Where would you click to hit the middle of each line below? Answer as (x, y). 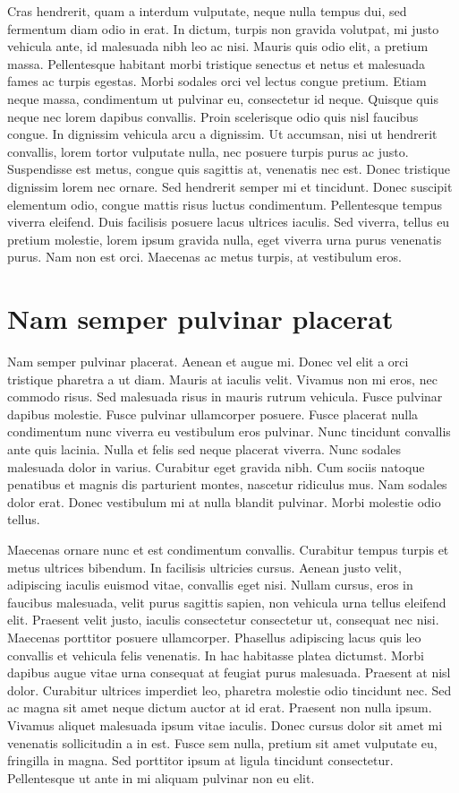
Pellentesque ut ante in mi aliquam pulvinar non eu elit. (161, 777)
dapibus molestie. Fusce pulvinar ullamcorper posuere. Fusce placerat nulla (213, 414)
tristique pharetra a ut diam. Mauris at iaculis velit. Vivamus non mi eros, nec (222, 379)
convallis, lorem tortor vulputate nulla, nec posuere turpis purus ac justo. (208, 151)
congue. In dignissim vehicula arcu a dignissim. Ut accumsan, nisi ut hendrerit (222, 134)
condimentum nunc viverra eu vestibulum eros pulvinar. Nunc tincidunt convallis (229, 431)
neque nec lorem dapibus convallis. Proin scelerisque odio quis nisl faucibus (213, 116)
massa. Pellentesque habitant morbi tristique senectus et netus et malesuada (217, 63)
